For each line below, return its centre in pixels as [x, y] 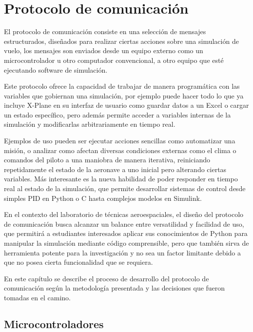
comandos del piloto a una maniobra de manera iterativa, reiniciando [107, 160]
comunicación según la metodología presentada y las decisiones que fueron [115, 288]
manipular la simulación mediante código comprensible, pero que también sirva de [126, 243]
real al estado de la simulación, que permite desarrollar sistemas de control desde [125, 188]
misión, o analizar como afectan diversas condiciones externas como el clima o [120, 150]
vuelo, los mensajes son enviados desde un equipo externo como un [104, 50]
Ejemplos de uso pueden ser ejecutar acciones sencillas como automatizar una [120, 141]
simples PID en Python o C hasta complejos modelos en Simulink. [103, 198]
